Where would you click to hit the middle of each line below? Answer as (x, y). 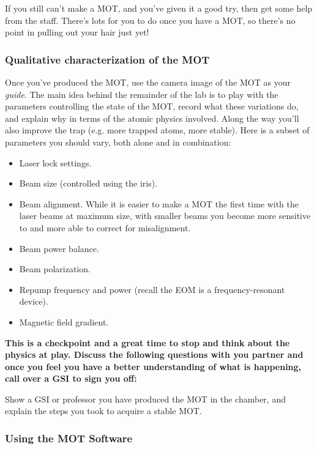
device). (34, 301)
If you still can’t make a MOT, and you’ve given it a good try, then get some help (159, 8)
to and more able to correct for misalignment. (105, 227)
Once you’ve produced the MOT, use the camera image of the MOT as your (148, 82)
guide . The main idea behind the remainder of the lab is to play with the (142, 94)
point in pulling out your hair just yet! (77, 32)
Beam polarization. (55, 269)
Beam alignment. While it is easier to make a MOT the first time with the (159, 203)
